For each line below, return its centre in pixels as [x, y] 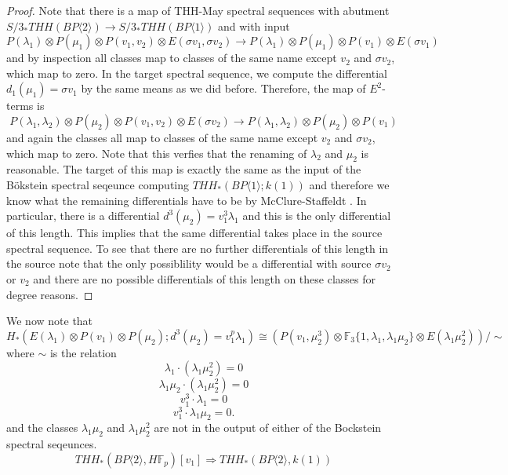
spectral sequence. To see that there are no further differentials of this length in [198, 248]
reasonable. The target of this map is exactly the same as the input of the [184, 169]
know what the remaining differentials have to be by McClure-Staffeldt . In [187, 200]
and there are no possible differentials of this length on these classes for [204, 278]
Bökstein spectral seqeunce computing [98, 184]
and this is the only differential [317, 216]
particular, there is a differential [83, 216]
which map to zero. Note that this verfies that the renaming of [157, 153]
